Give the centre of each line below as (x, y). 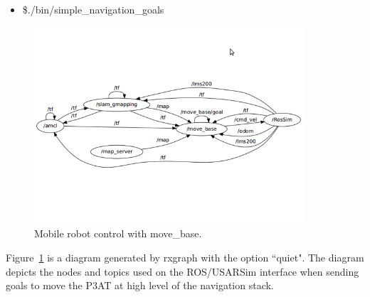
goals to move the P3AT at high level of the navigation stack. (140, 285)
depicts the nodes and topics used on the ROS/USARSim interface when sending (183, 271)
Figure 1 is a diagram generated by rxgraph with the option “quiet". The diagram (185, 257)
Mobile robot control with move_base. (118, 233)
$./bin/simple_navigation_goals (93, 9)
